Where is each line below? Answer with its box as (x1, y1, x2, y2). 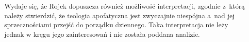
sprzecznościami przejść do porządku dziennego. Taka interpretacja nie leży (4, 20, 228, 30)
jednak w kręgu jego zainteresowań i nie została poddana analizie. (4, 29, 200, 39)
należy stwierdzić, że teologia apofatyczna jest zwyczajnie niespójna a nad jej (4, 10, 235, 20)
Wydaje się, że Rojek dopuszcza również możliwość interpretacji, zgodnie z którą (4, 1, 245, 10)
